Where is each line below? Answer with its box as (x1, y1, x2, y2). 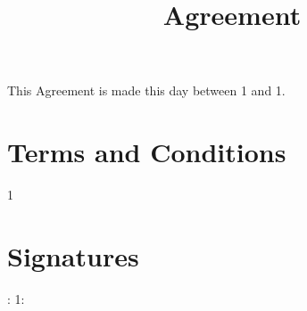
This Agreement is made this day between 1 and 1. (7, 81, 286, 100)
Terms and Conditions (7, 134, 286, 170)
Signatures (7, 237, 139, 274)
